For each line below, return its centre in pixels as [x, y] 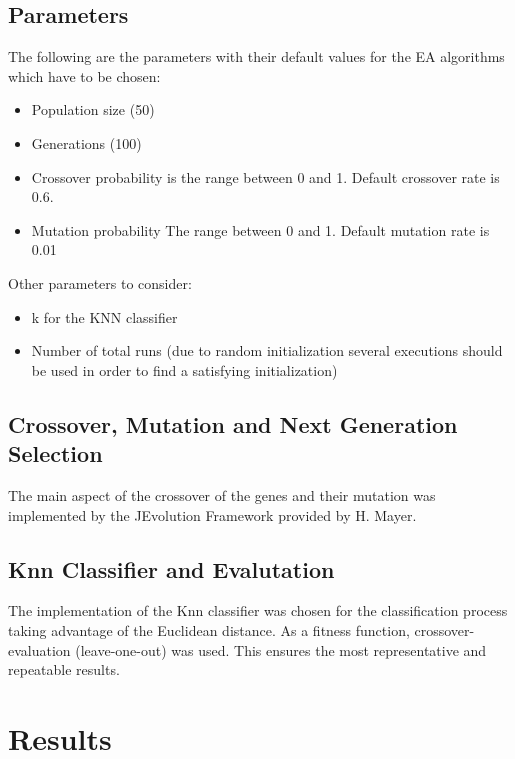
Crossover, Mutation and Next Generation [233, 423]
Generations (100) [86, 142]
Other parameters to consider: [100, 282]
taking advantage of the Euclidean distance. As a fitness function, [209, 629]
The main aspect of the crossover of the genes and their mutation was [222, 494]
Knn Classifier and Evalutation [171, 568]
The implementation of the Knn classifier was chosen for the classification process [258, 610]
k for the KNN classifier [104, 316]
